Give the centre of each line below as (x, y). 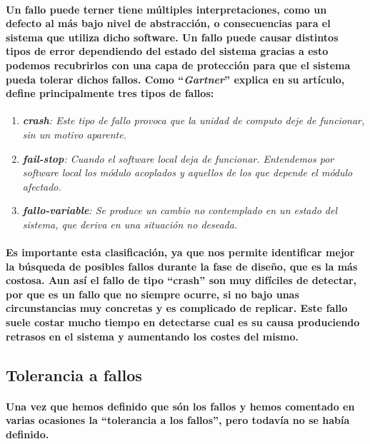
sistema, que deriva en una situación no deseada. (130, 224)
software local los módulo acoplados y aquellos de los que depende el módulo (187, 172)
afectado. (42, 186)
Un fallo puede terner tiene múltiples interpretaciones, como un (166, 9)
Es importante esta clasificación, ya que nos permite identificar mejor (180, 252)
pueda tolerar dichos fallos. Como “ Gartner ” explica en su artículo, (175, 79)
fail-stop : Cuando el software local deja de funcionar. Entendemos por (178, 158)
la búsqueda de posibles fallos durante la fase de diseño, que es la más (182, 266)
